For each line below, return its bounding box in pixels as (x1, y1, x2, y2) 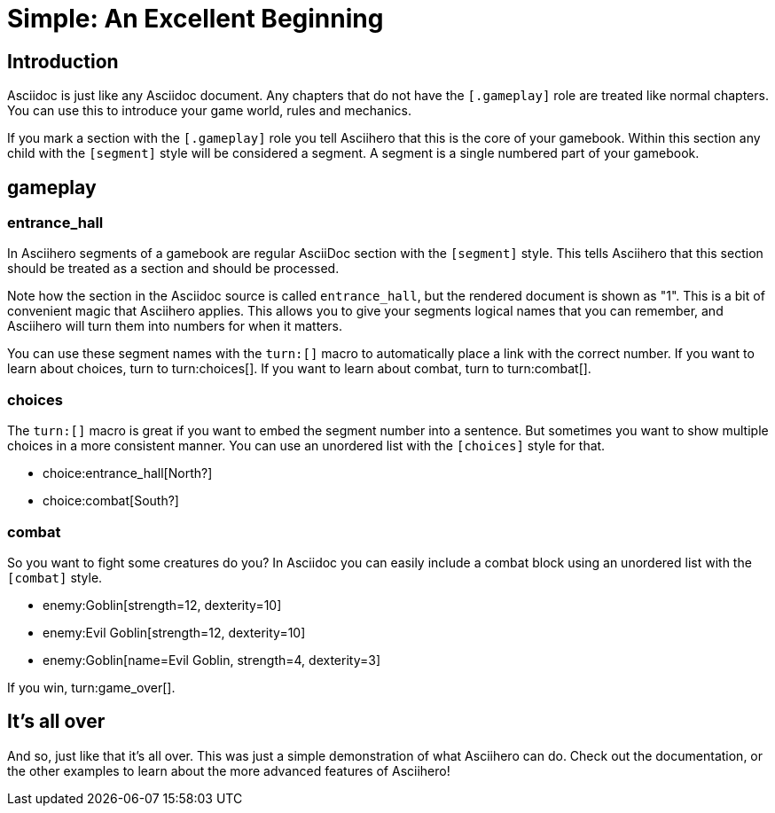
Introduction (7, 50, 119, 73)
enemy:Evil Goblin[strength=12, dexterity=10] (43, 624, 306, 640)
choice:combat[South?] (43, 493, 179, 509)
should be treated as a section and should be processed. (7, 261, 340, 277)
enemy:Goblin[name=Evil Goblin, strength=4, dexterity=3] (43, 652, 381, 668)
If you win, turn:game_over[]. (7, 679, 176, 695)
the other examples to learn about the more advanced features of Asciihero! (7, 762, 450, 778)
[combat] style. (7, 569, 103, 585)
